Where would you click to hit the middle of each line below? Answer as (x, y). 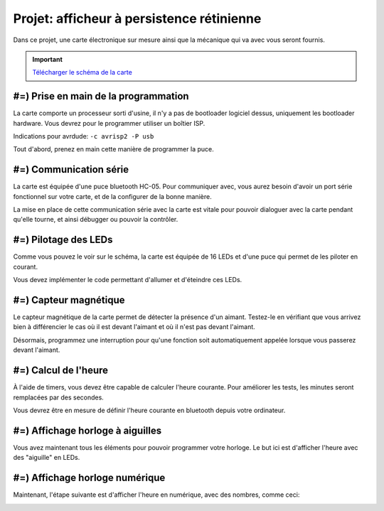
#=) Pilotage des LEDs (63, 240)
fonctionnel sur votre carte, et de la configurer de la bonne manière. (113, 196)
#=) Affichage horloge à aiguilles (87, 430)
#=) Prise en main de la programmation (101, 96)
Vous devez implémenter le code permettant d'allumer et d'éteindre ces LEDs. (128, 280)
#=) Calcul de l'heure (61, 371)
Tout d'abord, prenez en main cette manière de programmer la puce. (113, 149)
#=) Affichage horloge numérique (89, 478)
